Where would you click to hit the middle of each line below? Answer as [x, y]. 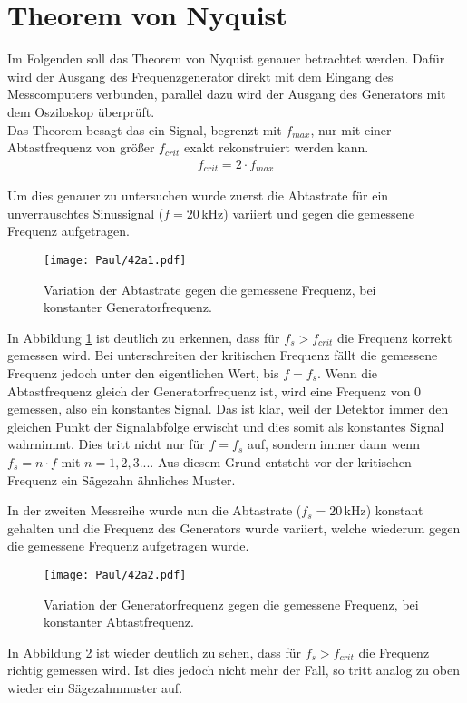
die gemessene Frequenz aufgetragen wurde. [128, 546]
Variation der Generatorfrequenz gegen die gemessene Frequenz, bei [231, 604]
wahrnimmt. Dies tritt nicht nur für [106, 444]
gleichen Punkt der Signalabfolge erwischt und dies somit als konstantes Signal [226, 426]
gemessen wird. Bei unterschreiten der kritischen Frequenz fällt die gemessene [223, 355]
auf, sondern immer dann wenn [333, 444]
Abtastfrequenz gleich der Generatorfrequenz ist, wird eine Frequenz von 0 [214, 391]
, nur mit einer [351, 129]
